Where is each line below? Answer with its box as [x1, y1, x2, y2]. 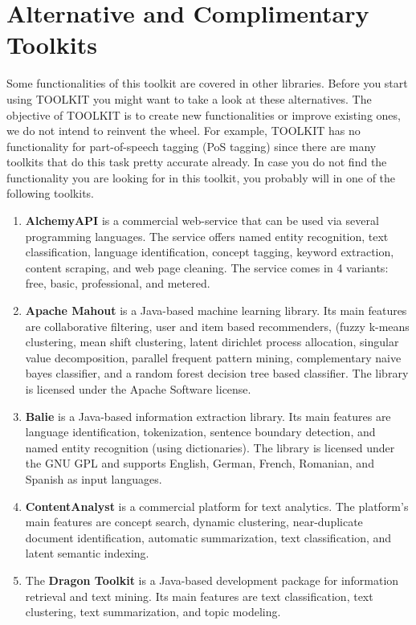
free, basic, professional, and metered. [25, 275, 210, 292]
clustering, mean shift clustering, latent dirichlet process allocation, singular [25, 333, 399, 350]
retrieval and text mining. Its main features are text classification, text [25, 587, 373, 604]
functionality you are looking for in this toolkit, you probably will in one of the [6, 169, 396, 186]
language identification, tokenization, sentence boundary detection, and [25, 423, 376, 440]
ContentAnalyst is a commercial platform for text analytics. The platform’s [25, 497, 409, 514]
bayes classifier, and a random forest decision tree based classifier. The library [25, 365, 409, 382]
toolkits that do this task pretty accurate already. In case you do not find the [6, 153, 387, 170]
